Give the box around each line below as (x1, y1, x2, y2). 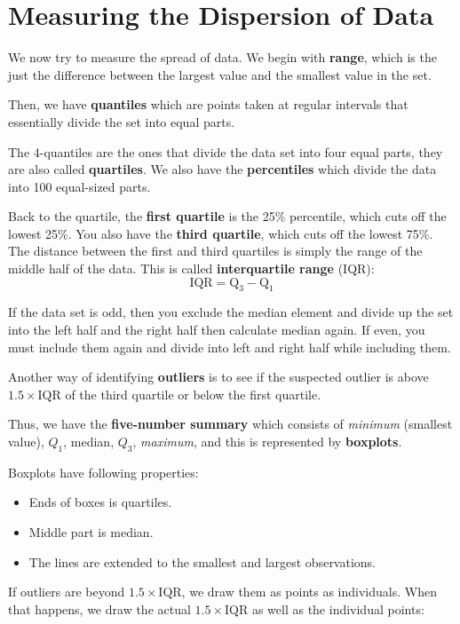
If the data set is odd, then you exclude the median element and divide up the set (8, 303, 454, 321)
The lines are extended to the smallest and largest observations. (28, 552, 377, 571)
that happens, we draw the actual (8, 599, 191, 618)
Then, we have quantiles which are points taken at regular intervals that (8, 95, 408, 114)
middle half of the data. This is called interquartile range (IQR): (8, 259, 375, 278)
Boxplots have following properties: (8, 462, 199, 481)
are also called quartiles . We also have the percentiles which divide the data (8, 160, 437, 178)
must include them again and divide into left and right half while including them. (8, 337, 451, 356)
